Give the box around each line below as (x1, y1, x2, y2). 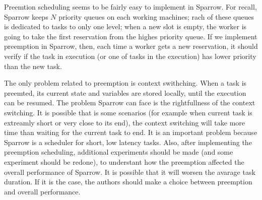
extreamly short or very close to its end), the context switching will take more (4, 117, 245, 127)
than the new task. (4, 60, 62, 71)
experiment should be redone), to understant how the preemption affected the (4, 156, 244, 167)
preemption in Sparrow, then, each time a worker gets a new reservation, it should (4, 41, 258, 51)
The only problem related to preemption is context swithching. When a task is (4, 78, 247, 88)
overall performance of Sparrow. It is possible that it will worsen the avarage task (4, 166, 255, 177)
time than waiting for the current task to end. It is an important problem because (4, 127, 257, 138)
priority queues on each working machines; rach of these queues (58, 11, 254, 22)
